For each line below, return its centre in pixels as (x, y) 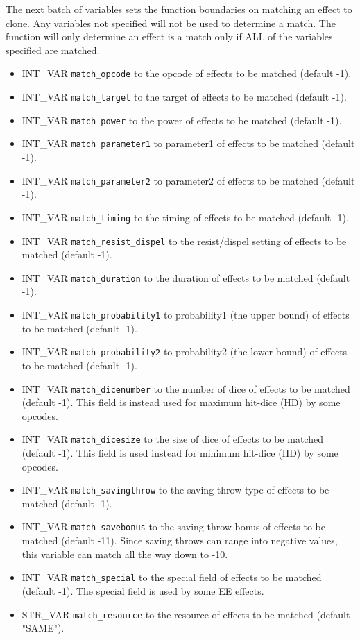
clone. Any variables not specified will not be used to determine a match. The (171, 23)
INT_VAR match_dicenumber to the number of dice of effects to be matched (186, 388)
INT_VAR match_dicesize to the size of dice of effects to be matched (172, 439)
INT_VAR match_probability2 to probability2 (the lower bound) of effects (185, 352)
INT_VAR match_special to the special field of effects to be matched (172, 577)
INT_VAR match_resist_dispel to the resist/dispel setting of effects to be (184, 241)
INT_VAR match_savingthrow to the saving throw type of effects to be (175, 490)
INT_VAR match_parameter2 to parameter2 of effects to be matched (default (188, 180)
